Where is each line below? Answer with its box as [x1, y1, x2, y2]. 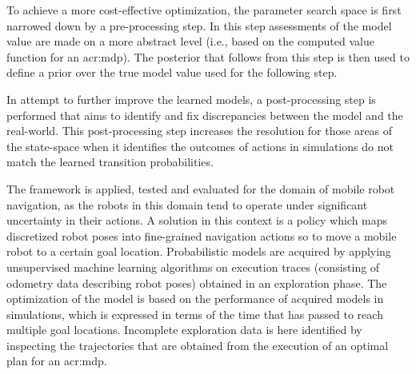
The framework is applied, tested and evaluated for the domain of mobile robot [6, 180, 395, 197]
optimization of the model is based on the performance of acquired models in [6, 290, 384, 307]
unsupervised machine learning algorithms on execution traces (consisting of [6, 258, 380, 275]
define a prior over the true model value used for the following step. [6, 64, 338, 81]
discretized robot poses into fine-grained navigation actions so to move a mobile [6, 227, 397, 244]
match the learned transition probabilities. [6, 153, 214, 170]
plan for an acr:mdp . [6, 352, 107, 369]
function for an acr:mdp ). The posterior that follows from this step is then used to [6, 48, 410, 65]
